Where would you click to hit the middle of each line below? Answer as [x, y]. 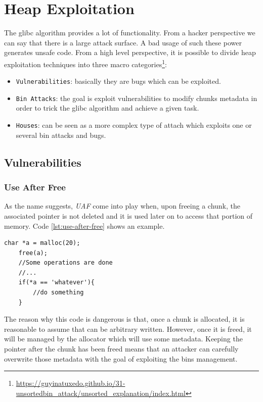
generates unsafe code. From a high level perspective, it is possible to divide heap [130, 52]
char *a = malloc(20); [42, 243]
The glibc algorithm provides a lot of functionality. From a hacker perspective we [130, 33]
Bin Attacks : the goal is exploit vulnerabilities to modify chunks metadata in [137, 98]
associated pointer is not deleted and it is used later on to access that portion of [128, 215]
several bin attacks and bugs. [61, 135]
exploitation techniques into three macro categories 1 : [85, 63]
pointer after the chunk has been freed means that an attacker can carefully [121, 349]
